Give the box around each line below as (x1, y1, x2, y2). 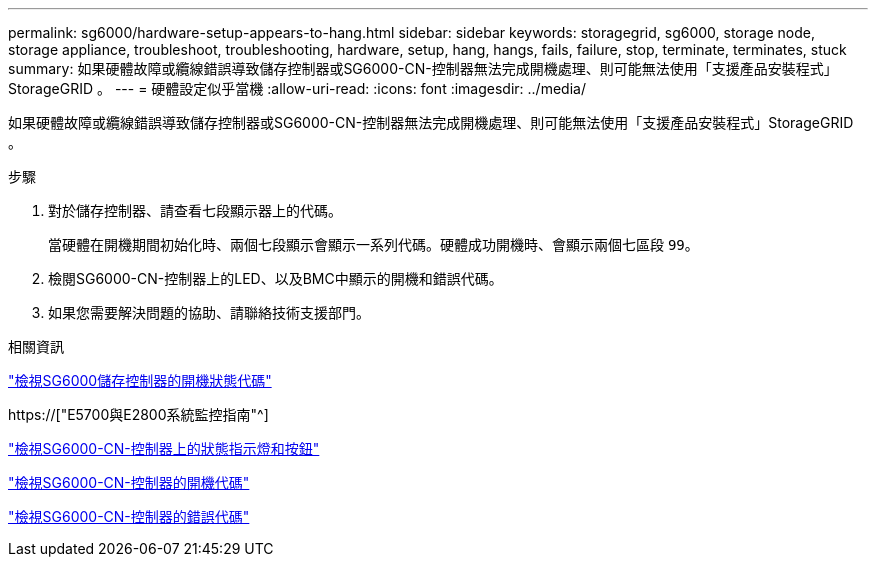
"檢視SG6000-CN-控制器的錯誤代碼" (8, 508, 250, 525)
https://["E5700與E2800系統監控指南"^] (8, 406, 269, 423)
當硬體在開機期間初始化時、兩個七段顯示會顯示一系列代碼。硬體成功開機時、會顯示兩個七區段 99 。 (48, 236, 699, 253)
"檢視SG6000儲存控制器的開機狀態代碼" (8, 372, 272, 389)
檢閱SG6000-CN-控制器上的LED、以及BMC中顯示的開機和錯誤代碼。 (48, 270, 503, 287)
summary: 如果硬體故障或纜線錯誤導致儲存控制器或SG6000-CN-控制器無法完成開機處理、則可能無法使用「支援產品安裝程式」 (8, 60, 838, 77)
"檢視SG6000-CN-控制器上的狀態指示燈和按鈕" (8, 440, 320, 457)
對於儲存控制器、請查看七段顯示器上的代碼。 (48, 202, 342, 219)
